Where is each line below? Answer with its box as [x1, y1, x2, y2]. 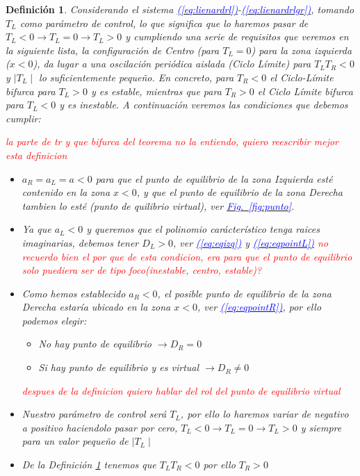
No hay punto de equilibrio [38, 336, 152, 351]
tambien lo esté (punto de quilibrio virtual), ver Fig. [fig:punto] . [22, 198, 295, 213]
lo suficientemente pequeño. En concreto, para [39, 69, 234, 84]
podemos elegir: [22, 313, 87, 327]
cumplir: [6, 110, 41, 125]
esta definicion [6, 147, 67, 162]
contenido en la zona [22, 185, 111, 199]
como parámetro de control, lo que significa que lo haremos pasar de [19, 15, 309, 30]
